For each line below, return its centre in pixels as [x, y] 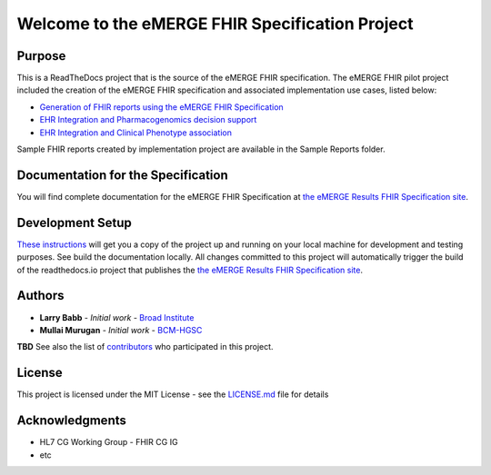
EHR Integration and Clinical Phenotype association [135, 133]
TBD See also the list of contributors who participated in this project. [145, 347]
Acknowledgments [72, 421]
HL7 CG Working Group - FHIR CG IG [109, 442]
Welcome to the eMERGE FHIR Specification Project [215, 24]
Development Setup [74, 223]
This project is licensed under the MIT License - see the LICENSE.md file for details [173, 394]
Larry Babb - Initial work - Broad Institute [117, 317]
